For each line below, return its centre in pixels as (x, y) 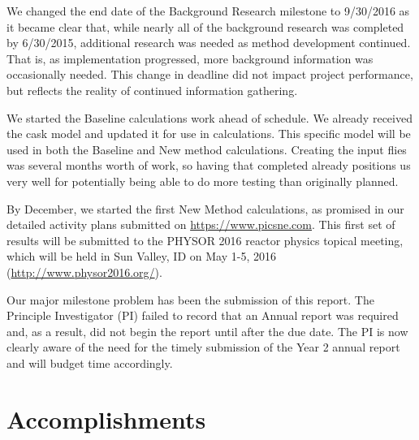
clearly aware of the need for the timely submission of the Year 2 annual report (203, 347)
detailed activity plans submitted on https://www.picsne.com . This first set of (201, 224)
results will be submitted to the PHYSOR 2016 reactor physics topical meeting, (205, 240)
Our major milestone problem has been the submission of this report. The (190, 299)
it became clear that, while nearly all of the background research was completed (205, 26)
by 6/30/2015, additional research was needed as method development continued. (209, 43)
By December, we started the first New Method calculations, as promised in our (205, 208)
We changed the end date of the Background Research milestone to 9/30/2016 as (208, 11)
